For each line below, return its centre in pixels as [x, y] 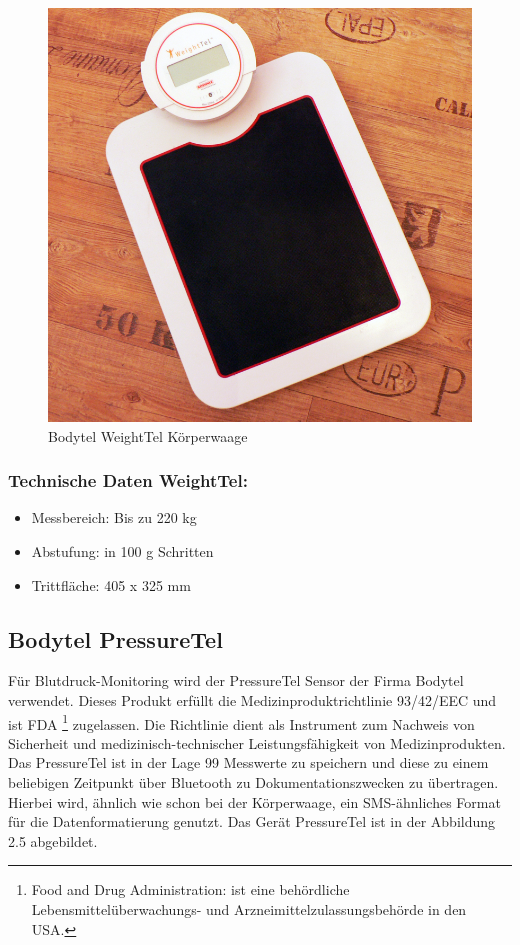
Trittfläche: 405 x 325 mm [111, 584]
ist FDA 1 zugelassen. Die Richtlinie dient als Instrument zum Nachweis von [241, 722]
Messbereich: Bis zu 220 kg [114, 517]
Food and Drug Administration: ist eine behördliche [190, 889]
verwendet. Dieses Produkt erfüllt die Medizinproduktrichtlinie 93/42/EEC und [252, 699]
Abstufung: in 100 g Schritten [122, 550]
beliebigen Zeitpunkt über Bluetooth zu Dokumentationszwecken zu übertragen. [253, 781]
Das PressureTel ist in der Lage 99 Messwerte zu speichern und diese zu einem [248, 762]
